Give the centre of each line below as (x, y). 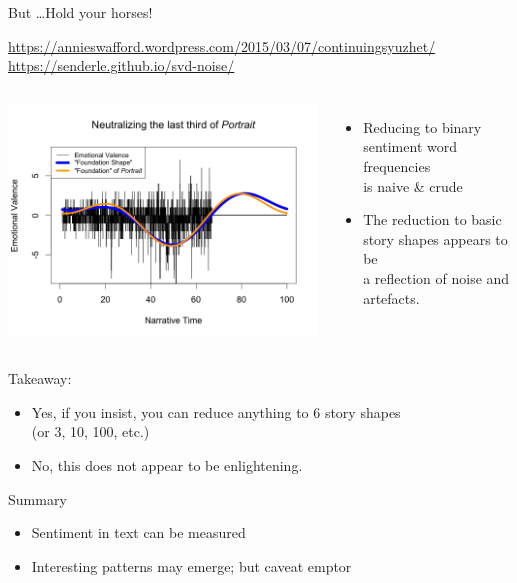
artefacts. (391, 297)
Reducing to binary (422, 126)
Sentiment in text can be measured (138, 532)
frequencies (397, 165)
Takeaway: (40, 378)
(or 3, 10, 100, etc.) (90, 431)
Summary (37, 498)
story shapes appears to (435, 238)
